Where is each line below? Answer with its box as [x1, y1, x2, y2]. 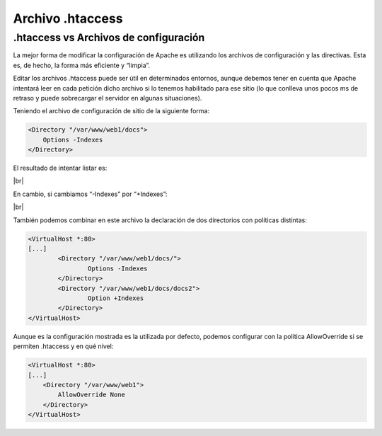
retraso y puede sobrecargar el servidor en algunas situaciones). [13, 93, 202, 102]
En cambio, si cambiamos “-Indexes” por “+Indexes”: [13, 190, 168, 198]
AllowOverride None [57, 391, 125, 399]
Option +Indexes [87, 294, 144, 302]
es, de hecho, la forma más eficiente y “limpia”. [13, 61, 151, 69]
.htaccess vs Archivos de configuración [13, 31, 205, 44]
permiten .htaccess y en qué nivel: [13, 342, 114, 350]
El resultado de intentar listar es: [13, 163, 108, 173]
